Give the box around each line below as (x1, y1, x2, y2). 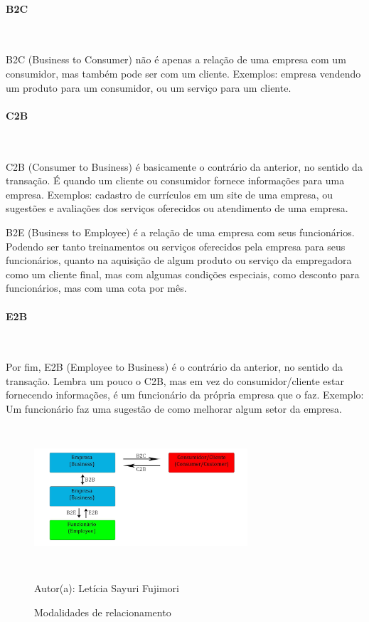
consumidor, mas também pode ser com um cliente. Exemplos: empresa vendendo (6, 65, 361, 80)
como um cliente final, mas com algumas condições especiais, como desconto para (6, 266, 360, 281)
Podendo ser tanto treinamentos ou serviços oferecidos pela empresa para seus (6, 238, 346, 253)
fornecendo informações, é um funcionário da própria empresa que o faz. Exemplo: (6, 387, 364, 402)
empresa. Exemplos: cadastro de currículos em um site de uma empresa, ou (6, 186, 333, 201)
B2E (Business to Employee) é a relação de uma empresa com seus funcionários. (6, 224, 355, 239)
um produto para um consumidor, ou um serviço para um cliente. (6, 80, 292, 95)
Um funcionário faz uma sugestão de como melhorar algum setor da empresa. (6, 401, 342, 416)
